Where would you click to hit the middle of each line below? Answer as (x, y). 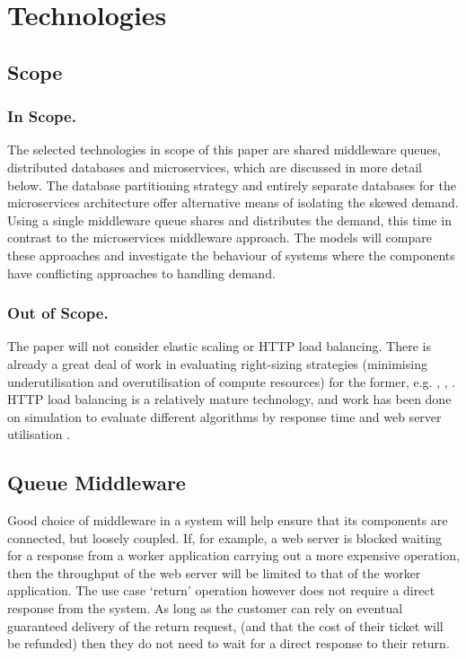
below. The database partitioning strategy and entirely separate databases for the (232, 185)
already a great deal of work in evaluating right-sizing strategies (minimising (217, 363)
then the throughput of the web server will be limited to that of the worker (214, 572)
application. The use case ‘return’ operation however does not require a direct (221, 590)
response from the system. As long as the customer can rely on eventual (205, 608)
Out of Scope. (58, 313)
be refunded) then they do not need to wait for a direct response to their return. (229, 643)
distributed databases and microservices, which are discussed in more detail (215, 167)
